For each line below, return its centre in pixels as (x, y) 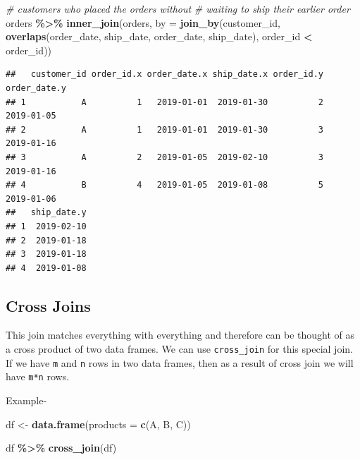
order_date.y (36, 88)
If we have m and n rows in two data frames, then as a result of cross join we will (180, 362)
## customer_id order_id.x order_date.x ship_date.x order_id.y (165, 74)
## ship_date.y (46, 213)
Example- (26, 400)
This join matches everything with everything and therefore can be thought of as (180, 335)
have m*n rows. (38, 376)
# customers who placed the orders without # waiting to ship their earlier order (178, 8)
